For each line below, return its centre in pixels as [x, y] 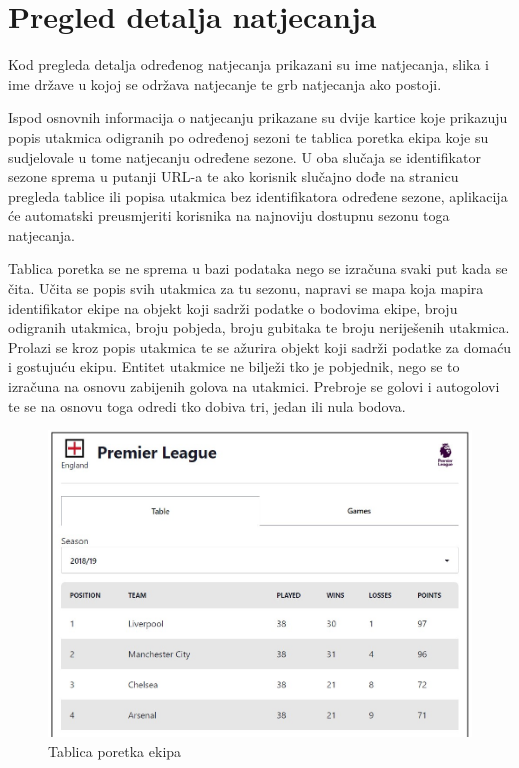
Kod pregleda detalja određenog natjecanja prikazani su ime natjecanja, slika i [248, 64]
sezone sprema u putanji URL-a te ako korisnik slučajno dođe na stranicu [233, 176]
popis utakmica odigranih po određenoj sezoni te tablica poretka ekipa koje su [248, 136]
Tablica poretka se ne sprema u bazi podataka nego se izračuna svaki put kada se [258, 268]
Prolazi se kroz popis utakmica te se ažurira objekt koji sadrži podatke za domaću [260, 346]
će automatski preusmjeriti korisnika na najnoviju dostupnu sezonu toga [229, 215]
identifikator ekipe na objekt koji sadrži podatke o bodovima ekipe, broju [233, 307]
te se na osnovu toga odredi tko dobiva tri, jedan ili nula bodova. [207, 405]
